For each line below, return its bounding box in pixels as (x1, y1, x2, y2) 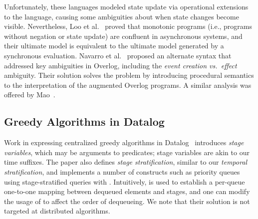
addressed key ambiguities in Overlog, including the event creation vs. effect (4, 60, 237, 70)
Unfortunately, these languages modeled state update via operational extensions (4, 1, 249, 11)
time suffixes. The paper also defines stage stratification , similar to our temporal (4, 157, 248, 167)
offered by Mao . (4, 89, 55, 100)
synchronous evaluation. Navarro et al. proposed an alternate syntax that (4, 50, 232, 60)
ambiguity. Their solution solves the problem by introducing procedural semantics (4, 70, 254, 80)
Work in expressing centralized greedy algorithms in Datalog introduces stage (4, 137, 244, 148)
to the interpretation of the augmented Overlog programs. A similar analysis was (4, 79, 252, 90)
